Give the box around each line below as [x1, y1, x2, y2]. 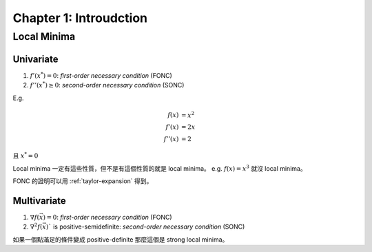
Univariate [12, 53, 59, 65]
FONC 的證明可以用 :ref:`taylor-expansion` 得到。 [12, 176, 153, 185]
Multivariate [12, 195, 67, 207]
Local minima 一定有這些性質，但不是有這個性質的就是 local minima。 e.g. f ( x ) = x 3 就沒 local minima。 [12, 163, 307, 172]
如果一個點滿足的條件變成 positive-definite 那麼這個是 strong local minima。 [12, 235, 229, 244]
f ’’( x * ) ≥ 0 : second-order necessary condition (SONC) [30, 80, 185, 90]
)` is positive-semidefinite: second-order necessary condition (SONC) [45, 222, 245, 231]
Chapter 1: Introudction [12, 10, 148, 25]
